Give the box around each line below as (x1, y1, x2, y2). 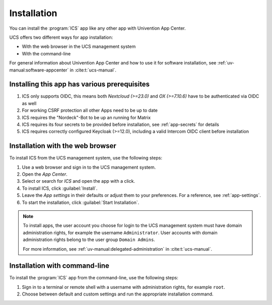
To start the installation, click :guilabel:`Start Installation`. (22, 199, 140, 205)
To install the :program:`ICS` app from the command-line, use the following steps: (9, 275, 178, 281)
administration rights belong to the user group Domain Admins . (23, 237, 156, 243)
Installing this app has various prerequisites (9, 80, 150, 89)
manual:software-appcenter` (9, 67, 69, 73)
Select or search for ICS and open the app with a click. (22, 178, 135, 184)
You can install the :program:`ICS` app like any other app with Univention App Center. (9, 25, 186, 31)
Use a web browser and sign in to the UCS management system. (22, 164, 156, 170)
